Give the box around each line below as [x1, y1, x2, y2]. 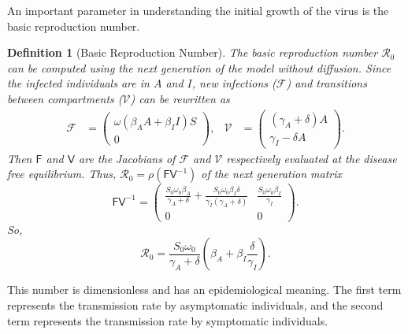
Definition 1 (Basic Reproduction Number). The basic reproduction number [7, 44, 378, 61]
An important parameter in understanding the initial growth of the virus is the [7, 2, 389, 18]
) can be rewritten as [130, 90, 230, 106]
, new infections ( [191, 75, 276, 91]
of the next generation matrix [201, 165, 343, 182]
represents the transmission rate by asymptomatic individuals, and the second [7, 297, 384, 314]
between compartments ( [7, 90, 123, 106]
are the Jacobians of [79, 150, 176, 166]
